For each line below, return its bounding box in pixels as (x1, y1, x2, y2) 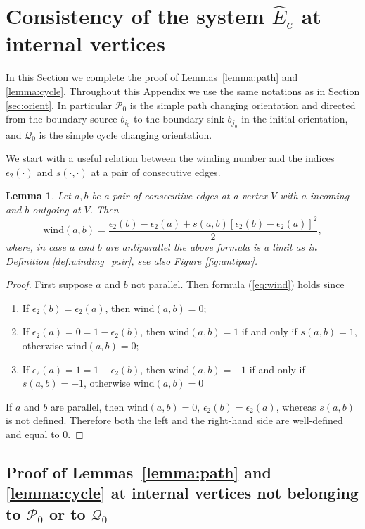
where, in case (6, 239, 67, 254)
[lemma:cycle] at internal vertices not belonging (6, 482, 359, 504)
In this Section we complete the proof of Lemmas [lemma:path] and (6, 70, 298, 85)
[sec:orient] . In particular (6, 97, 113, 112)
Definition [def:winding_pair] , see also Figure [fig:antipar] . (6, 253, 258, 268)
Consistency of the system (6, 1, 264, 30)
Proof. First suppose (6, 277, 93, 292)
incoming (310, 188, 350, 203)
